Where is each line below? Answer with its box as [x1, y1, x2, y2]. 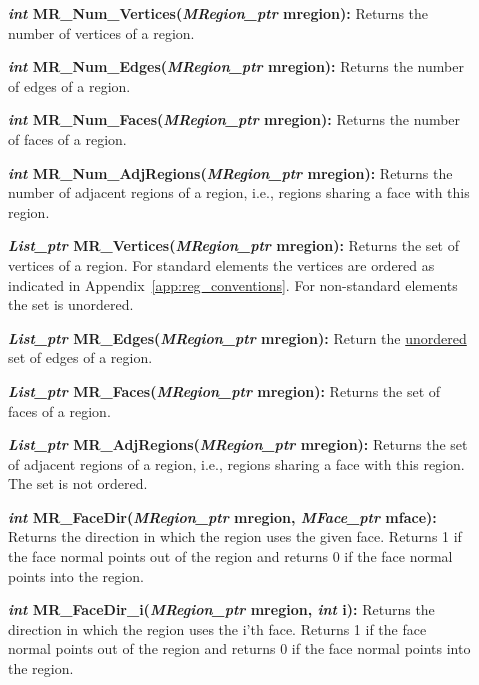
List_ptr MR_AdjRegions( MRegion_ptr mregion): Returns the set [8, 434, 468, 455]
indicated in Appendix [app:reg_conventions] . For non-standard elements [8, 274, 458, 295]
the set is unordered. [8, 294, 134, 315]
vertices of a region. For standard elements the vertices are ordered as [8, 254, 435, 275]
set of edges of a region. [8, 347, 153, 368]
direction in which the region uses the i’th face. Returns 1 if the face [8, 618, 427, 639]
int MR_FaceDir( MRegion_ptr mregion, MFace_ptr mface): [8, 506, 437, 527]
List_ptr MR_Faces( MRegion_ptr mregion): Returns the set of [8, 380, 441, 401]
